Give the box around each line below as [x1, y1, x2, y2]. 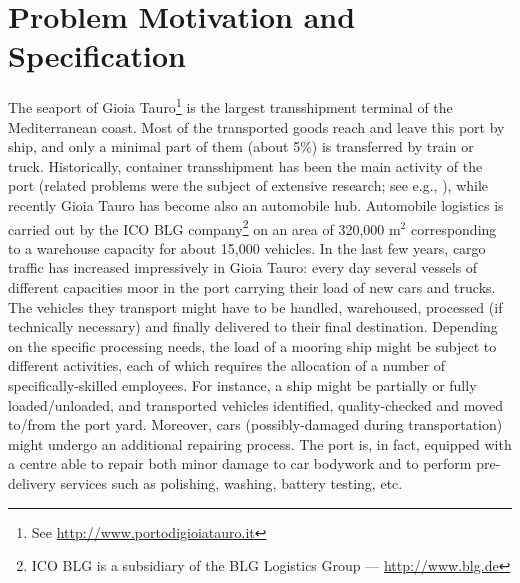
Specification [8, 35, 186, 76]
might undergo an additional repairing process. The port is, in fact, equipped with [8, 433, 512, 454]
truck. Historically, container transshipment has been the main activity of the [8, 155, 483, 176]
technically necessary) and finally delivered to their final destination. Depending [8, 316, 498, 337]
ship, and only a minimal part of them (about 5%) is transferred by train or [8, 136, 474, 157]
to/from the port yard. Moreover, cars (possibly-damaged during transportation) [8, 414, 503, 435]
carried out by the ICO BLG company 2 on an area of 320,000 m [8, 215, 401, 239]
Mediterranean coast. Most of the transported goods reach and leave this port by [8, 116, 505, 137]
